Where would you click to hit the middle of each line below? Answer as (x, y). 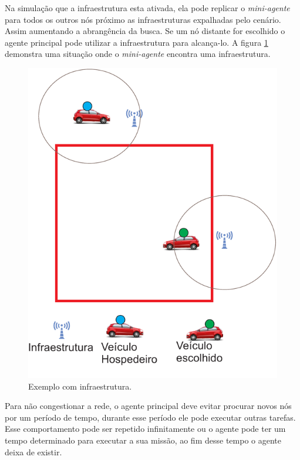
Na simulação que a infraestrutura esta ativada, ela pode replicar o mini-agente (147, 8)
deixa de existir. (33, 451)
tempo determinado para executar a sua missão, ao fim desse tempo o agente (143, 440)
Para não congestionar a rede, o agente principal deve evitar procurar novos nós (148, 406)
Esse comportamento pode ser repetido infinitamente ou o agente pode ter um (145, 429)
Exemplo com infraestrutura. (80, 386)
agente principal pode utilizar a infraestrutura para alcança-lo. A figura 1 (136, 42)
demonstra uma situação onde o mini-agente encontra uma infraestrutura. (138, 54)
